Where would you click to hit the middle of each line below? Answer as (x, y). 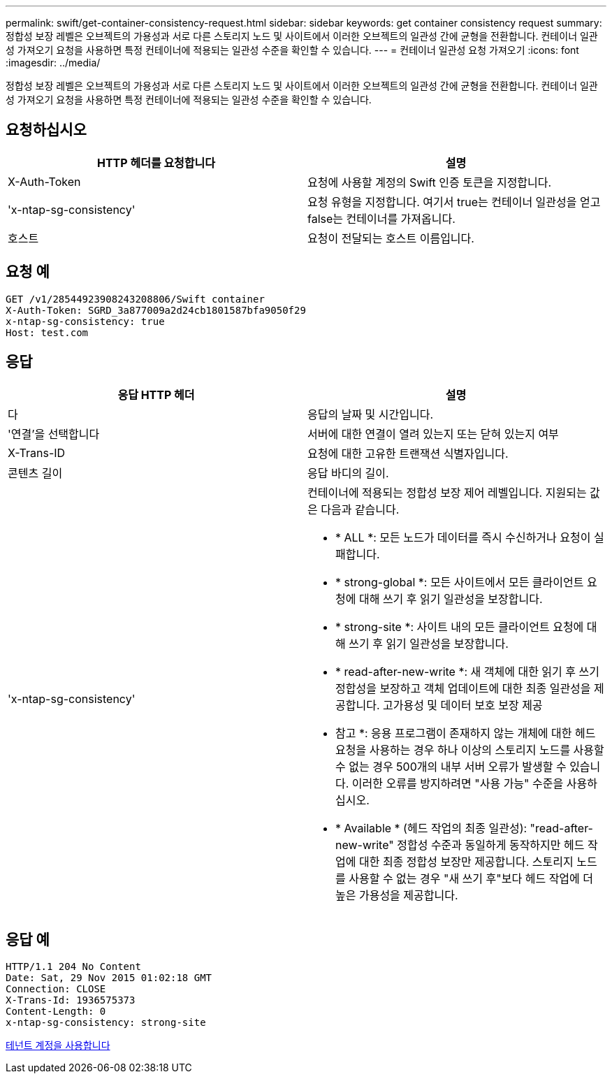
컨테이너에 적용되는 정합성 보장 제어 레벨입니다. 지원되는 (447, 492)
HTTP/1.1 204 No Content (73, 967)
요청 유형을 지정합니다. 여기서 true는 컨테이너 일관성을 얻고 (454, 202)
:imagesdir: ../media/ (53, 63)
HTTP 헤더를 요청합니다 (156, 162)
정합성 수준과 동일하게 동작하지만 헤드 (491, 845)
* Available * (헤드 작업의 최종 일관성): (431, 828)
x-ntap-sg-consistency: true (85, 321)
